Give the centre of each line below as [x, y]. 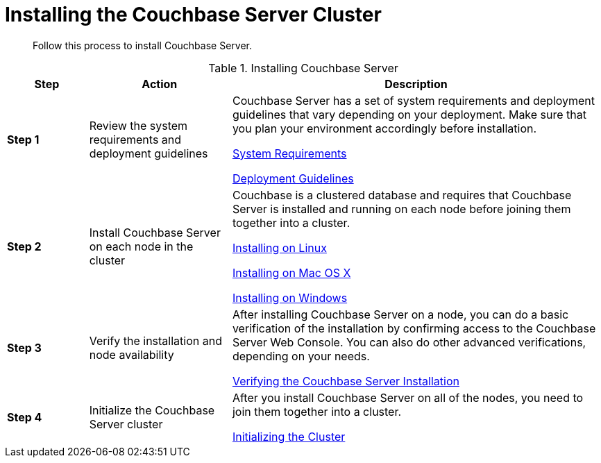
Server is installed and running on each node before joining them [401, 209]
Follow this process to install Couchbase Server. [142, 45]
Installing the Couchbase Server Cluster [193, 15]
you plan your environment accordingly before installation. [384, 128]
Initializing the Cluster [289, 436]
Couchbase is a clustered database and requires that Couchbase [402, 195]
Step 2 [24, 246]
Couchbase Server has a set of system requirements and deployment [414, 100]
